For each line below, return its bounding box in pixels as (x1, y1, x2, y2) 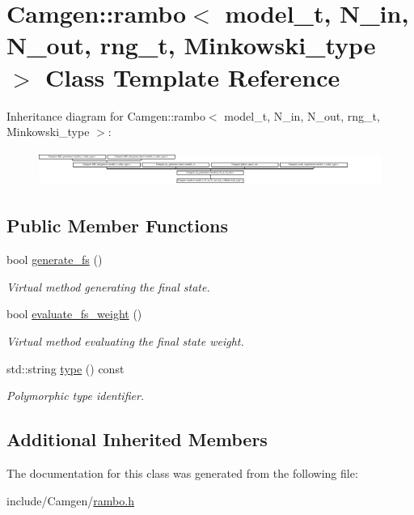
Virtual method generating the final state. (6, 278, 210, 295)
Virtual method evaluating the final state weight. (6, 333, 244, 350)
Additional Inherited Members (6, 427, 268, 452)
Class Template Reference (45, 60, 340, 93)
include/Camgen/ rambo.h (6, 492, 134, 509)
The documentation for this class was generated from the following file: (6, 465, 358, 481)
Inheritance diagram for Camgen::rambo (6, 107, 205, 124)
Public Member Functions (6, 213, 228, 238)
